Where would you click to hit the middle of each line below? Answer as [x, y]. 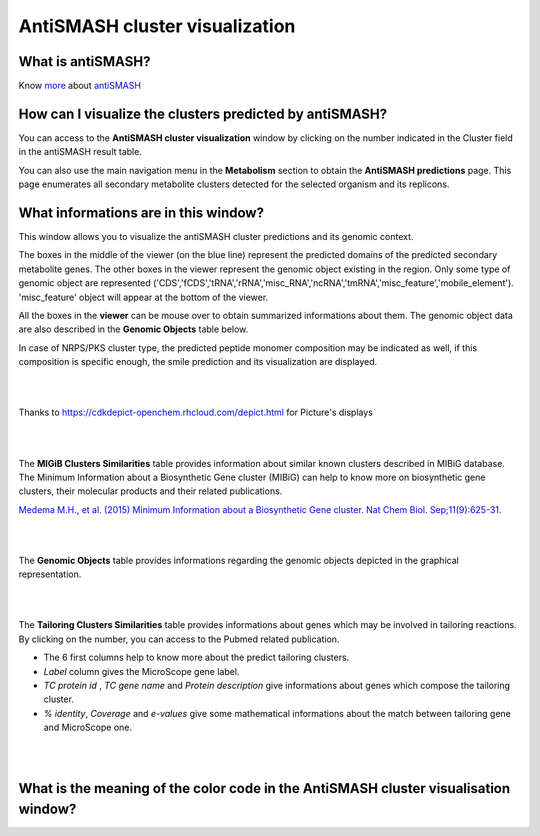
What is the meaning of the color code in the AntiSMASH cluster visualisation [264, 788]
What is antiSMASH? [84, 61]
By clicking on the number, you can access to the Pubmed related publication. [179, 639]
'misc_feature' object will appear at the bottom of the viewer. [143, 297]
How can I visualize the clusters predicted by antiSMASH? [203, 113]
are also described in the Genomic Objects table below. [133, 329]
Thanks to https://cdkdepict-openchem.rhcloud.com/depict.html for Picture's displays [196, 412]
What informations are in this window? [141, 212]
